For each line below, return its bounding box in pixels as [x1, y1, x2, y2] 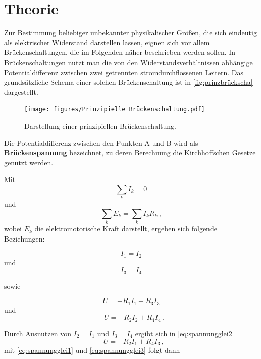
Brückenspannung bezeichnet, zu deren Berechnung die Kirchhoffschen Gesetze [4, 147, 256, 158]
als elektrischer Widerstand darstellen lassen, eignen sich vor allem [4, 37, 210, 47]
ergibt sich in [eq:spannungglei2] [135, 328, 234, 338]
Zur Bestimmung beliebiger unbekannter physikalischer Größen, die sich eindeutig [4, 27, 257, 38]
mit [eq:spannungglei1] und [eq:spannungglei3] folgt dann [4, 344, 180, 355]
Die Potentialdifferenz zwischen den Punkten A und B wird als [4, 137, 198, 148]
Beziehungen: [4, 233, 45, 244]
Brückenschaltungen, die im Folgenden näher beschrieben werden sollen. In [4, 47, 236, 57]
